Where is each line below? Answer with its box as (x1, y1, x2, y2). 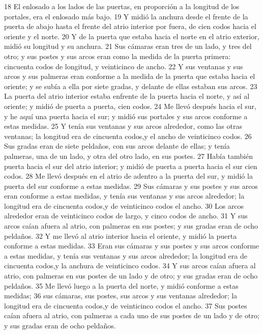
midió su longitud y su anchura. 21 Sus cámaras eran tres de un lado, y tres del (4, 41, 252, 51)
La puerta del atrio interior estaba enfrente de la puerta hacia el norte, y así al (4, 91, 250, 101)
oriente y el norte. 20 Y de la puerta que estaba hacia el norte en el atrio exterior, (4, 31, 259, 41)
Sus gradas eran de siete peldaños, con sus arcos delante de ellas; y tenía (4, 141, 230, 151)
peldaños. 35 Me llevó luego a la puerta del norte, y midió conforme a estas (4, 280, 239, 291)
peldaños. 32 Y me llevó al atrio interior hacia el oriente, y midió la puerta (4, 230, 237, 241)
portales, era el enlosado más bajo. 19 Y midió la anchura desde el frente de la (4, 11, 248, 21)
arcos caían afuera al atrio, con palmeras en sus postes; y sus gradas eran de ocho (4, 220, 258, 231)
